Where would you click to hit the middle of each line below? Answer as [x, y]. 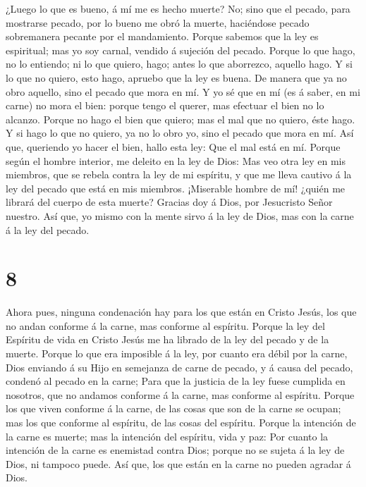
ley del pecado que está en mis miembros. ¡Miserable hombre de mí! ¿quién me [176, 188]
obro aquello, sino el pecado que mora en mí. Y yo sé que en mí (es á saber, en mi [183, 91]
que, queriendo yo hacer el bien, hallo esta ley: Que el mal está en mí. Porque [173, 146]
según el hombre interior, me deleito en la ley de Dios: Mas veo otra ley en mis [176, 160]
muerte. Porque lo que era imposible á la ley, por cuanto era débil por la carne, [177, 353]
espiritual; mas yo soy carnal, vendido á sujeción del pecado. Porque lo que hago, [181, 50]
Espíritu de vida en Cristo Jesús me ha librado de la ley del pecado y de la [167, 339]
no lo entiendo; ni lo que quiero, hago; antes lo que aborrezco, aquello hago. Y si [179, 64]
